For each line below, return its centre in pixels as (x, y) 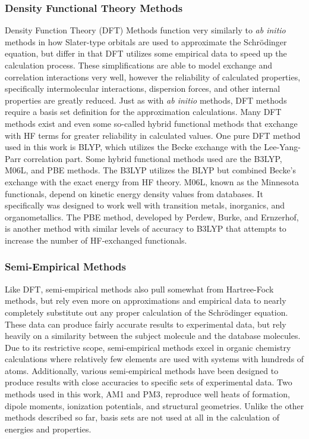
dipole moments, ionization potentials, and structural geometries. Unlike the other (154, 405)
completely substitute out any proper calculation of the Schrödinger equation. (146, 312)
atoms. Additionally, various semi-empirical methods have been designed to (142, 370)
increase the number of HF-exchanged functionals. (96, 240)
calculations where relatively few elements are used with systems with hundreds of (154, 359)
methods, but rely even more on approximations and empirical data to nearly (146, 301)
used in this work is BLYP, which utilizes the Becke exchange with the (133, 147)
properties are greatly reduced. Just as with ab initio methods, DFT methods (146, 100)
